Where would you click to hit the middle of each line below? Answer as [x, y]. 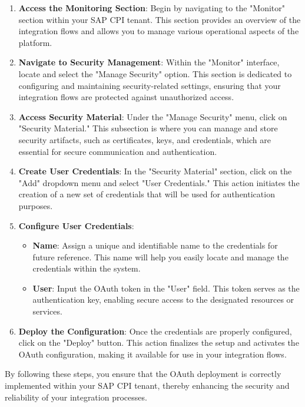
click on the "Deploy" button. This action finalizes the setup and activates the [159, 343]
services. [47, 311]
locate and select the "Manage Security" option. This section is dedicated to [155, 73]
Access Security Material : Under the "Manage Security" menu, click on [153, 116]
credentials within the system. [87, 268]
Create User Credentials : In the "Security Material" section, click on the [155, 171]
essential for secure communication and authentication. [118, 151]
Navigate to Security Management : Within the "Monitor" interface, [149, 62]
